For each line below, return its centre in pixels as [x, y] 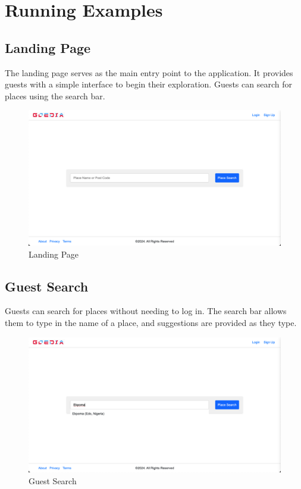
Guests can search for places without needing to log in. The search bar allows [146, 311]
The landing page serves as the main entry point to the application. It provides [149, 72]
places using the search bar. [55, 95]
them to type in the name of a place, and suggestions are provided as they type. [151, 323]
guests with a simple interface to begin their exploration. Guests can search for [148, 84]
